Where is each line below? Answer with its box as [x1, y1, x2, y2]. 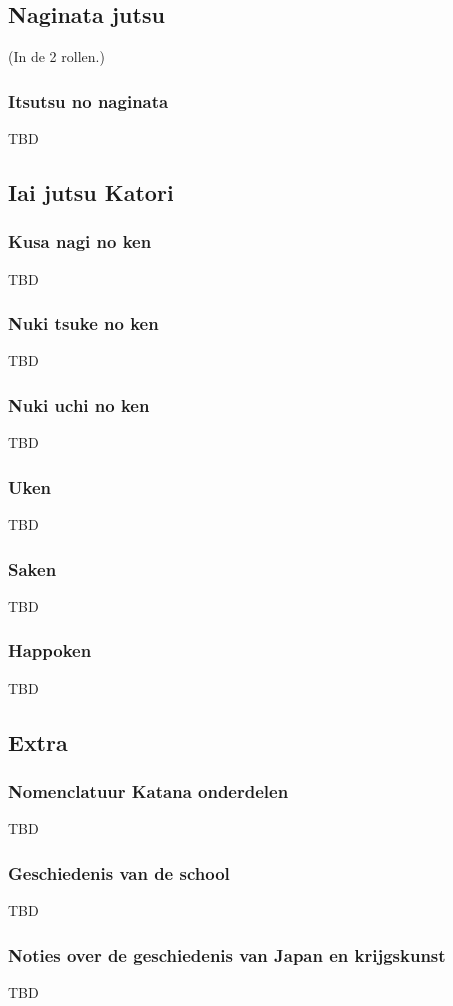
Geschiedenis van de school [8, 860, 230, 885]
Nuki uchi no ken [8, 392, 150, 417]
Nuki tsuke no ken [8, 311, 159, 336]
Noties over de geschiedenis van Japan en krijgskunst [8, 942, 446, 967]
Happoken [8, 638, 92, 663]
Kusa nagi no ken [8, 229, 152, 254]
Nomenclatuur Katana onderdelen [8, 778, 289, 803]
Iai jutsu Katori [8, 177, 174, 207]
